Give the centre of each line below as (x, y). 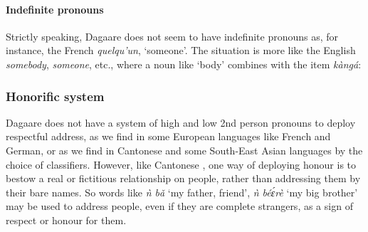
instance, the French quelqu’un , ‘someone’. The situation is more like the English (181, 50)
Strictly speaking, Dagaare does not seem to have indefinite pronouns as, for (172, 36)
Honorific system (55, 96)
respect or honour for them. (66, 220)
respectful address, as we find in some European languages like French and (168, 136)
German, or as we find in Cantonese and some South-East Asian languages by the (184, 150)
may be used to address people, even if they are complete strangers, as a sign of (179, 206)
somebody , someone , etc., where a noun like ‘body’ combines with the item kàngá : (184, 64)
